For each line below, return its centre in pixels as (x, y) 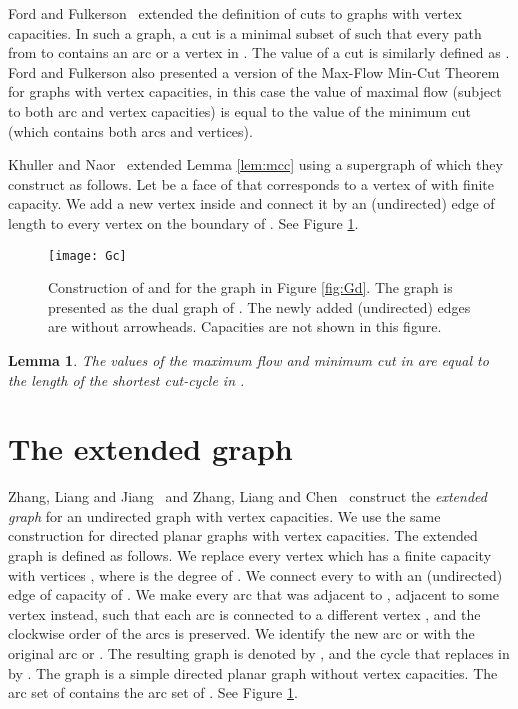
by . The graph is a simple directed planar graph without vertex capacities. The (253, 672)
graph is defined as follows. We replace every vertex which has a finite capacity (250, 555)
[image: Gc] (87, 255)
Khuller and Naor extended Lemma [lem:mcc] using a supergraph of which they (255, 164)
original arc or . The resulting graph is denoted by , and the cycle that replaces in (259, 653)
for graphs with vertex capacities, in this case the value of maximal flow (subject (255, 91)
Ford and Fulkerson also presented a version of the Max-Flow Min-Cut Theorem (254, 71)
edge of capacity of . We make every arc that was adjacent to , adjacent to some (253, 594)
